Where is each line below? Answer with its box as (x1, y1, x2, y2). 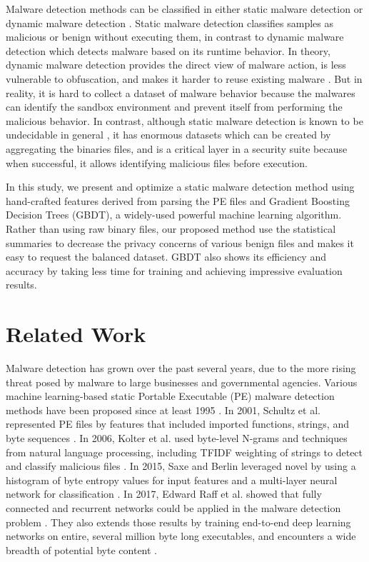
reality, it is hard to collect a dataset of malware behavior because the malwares (6, 85, 355, 100)
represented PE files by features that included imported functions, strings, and (6, 416, 349, 431)
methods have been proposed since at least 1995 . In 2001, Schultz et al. (6, 402, 320, 417)
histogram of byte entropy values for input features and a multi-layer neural (6, 472, 338, 487)
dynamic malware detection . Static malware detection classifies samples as (6, 15, 333, 30)
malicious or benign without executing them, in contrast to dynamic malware (6, 29, 344, 44)
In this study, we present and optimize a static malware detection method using (6, 179, 355, 194)
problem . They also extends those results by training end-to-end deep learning (6, 514, 351, 529)
